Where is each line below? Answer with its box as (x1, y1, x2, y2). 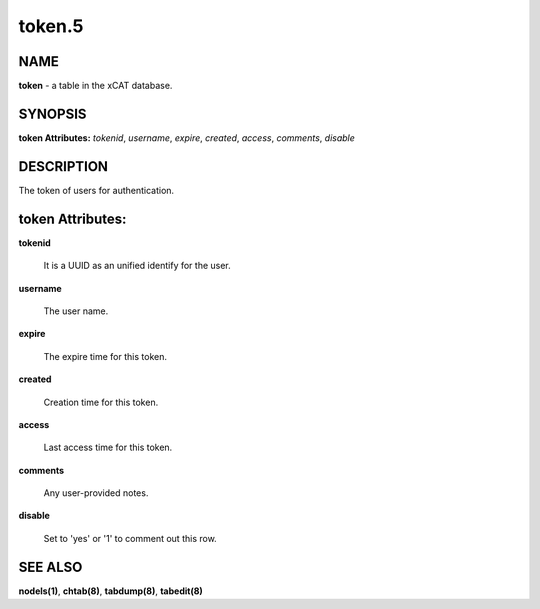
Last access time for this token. (43, 441, 173, 454)
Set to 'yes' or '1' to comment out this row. (43, 532, 217, 544)
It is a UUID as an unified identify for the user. (43, 260, 232, 272)
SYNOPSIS (18, 105, 87, 122)
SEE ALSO (18, 558, 83, 575)
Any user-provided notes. (43, 487, 149, 499)
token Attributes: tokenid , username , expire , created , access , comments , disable (18, 131, 355, 144)
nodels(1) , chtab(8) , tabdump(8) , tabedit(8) (18, 585, 204, 597)
